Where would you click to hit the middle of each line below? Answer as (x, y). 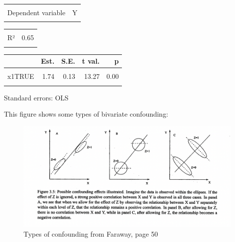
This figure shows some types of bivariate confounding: (86, 114)
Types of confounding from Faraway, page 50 (91, 233)
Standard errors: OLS (36, 97)
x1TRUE (21, 76)
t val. (91, 61)
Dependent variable (36, 12)
